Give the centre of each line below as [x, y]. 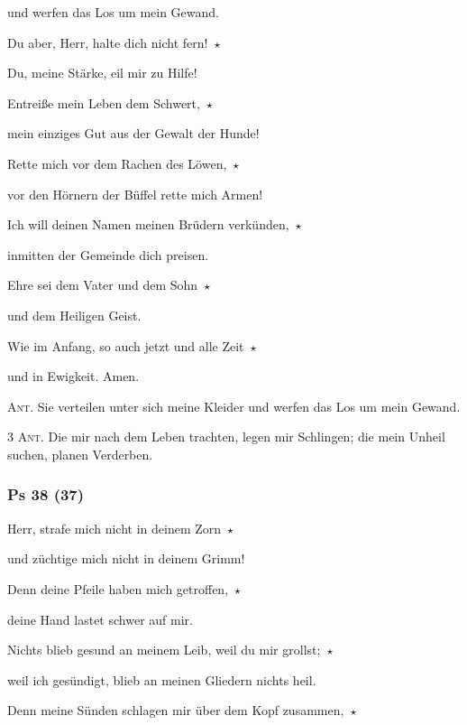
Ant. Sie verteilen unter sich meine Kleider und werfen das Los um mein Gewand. [234, 406]
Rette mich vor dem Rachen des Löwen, [117, 163]
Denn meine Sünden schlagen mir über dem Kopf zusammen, [176, 710]
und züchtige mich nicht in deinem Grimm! [126, 558]
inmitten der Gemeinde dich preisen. [108, 254]
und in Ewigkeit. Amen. [73, 376]
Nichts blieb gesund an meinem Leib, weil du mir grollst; [164, 650]
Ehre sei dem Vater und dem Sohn [103, 285]
